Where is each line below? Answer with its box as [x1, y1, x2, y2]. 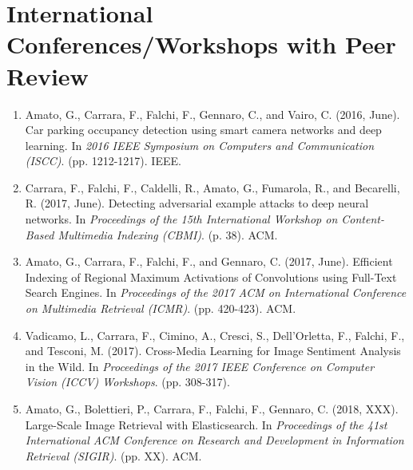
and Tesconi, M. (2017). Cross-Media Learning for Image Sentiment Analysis [25, 342, 401, 359]
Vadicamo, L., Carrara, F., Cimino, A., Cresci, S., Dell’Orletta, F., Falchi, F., [25, 326, 405, 343]
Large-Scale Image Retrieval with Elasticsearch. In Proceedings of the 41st [25, 416, 387, 432]
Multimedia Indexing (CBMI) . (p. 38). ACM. [58, 226, 278, 243]
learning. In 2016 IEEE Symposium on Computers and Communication [25, 136, 375, 153]
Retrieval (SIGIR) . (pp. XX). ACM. [25, 447, 202, 464]
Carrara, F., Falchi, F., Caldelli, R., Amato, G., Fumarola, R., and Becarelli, [25, 179, 400, 196]
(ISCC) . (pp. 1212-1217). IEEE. [25, 152, 181, 169]
